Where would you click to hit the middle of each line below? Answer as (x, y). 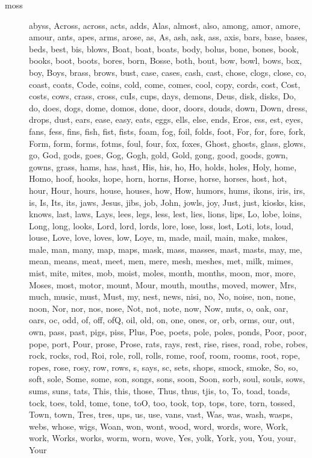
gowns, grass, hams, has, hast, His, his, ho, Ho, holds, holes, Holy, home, (163, 166)
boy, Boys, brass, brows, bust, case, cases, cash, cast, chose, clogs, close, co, (168, 72)
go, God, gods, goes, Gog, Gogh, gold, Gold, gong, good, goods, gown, (159, 155)
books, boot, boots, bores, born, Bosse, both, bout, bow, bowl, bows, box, (166, 60)
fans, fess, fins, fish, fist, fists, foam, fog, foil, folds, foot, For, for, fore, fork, (167, 131)
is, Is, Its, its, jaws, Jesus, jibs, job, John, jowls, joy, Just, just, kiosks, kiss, (167, 202)
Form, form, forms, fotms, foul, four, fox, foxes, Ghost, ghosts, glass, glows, (167, 143)
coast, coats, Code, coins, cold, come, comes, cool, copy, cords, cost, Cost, (165, 84)
